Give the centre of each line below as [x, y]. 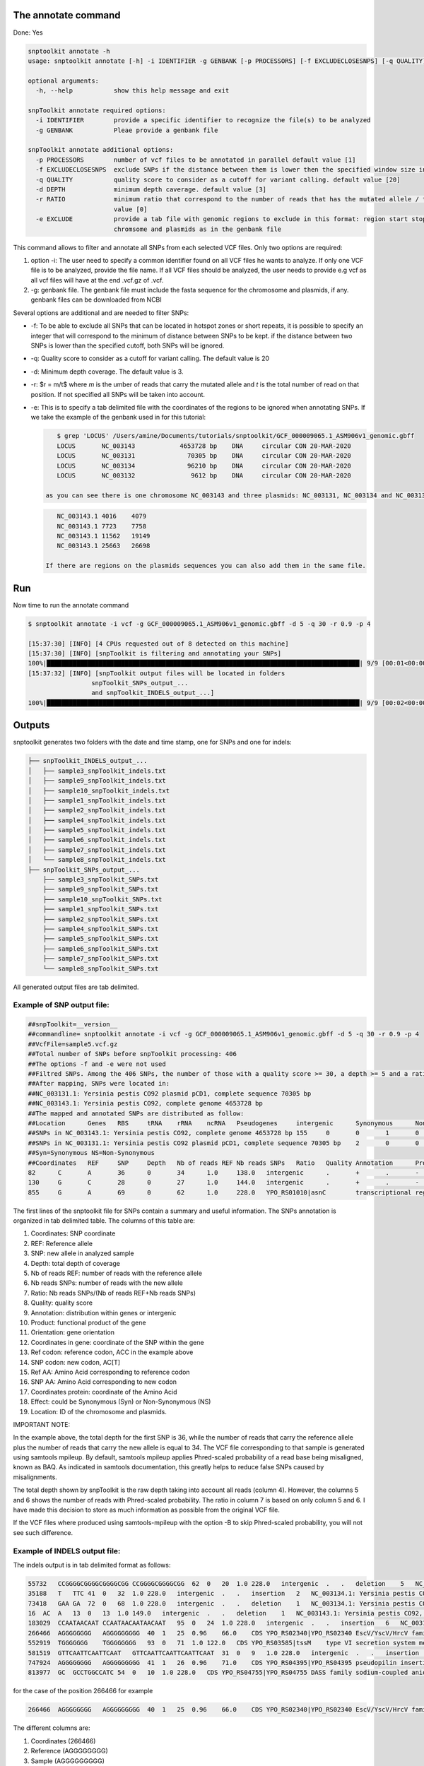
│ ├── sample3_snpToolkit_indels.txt [97, 771]
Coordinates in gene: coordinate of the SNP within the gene [117, 1342]
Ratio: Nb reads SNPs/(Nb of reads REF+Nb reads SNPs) [113, 1293]
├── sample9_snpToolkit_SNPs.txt [101, 889]
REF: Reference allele [62, 1243]
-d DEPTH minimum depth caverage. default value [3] [151, 189]
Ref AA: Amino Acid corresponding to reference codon [110, 1372]
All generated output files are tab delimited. [76, 987]
